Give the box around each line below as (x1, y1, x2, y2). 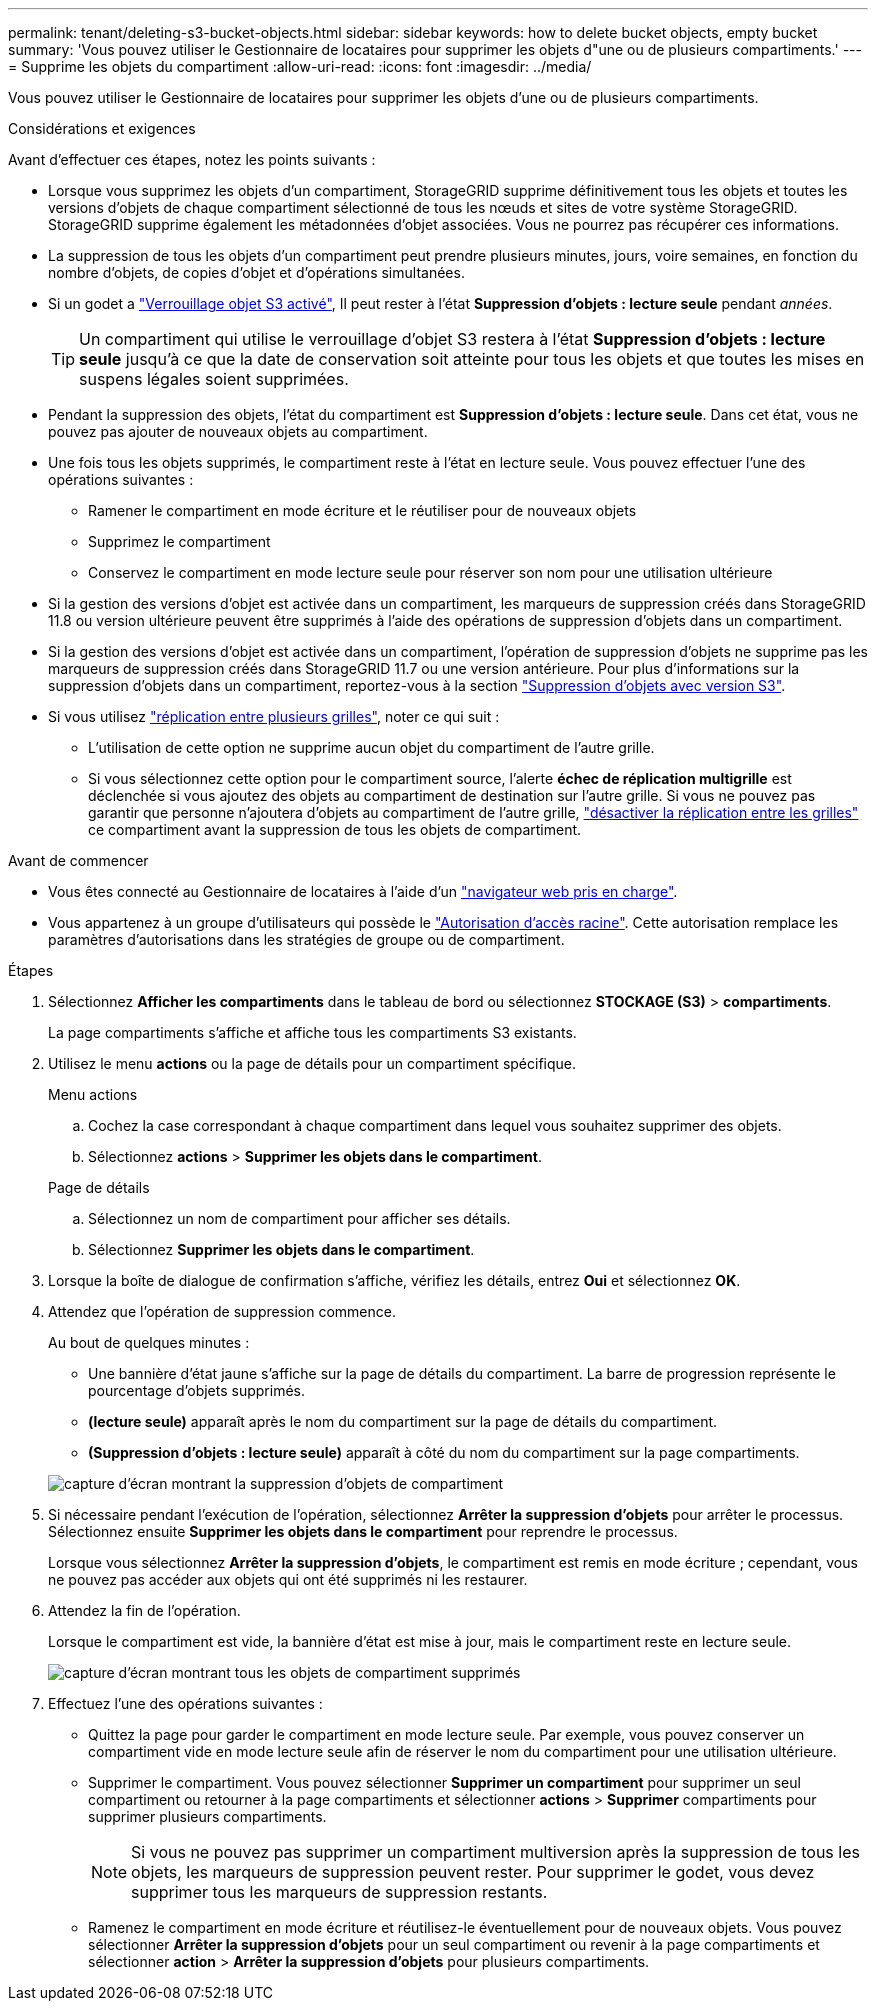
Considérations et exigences (8, 120, 196, 137)
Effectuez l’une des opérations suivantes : (48, 1695, 323, 1712)
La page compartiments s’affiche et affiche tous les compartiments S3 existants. (48, 1024, 577, 1041)
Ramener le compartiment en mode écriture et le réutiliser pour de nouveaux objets (88, 502, 637, 519)
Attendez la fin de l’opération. (48, 1602, 241, 1619)
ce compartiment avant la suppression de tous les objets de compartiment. (88, 821, 582, 838)
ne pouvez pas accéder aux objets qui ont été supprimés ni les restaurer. (48, 1571, 528, 1588)
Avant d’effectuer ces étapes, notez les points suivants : (8, 151, 376, 168)
